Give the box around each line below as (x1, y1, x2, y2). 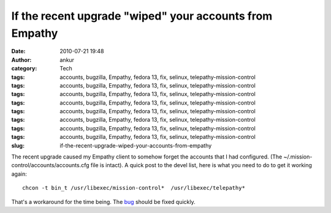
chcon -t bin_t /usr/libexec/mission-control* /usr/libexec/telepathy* (22, 184, 245, 192)
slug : (11, 141, 25, 149)
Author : (11, 56, 32, 64)
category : (11, 65, 37, 72)
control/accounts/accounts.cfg (11, 162, 89, 169)
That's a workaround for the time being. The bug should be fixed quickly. (11, 198, 196, 205)
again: (11, 170, 28, 177)
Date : (11, 48, 26, 55)
